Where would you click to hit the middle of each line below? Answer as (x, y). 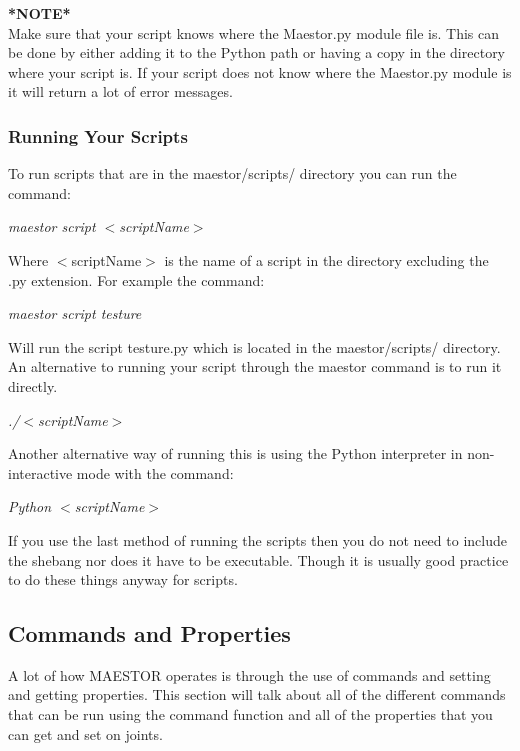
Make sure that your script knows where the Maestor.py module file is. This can (254, 32)
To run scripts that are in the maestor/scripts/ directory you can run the (232, 173)
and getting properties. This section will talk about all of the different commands (257, 694)
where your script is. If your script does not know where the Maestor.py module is (260, 71)
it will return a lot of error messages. (120, 91)
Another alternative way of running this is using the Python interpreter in (235, 453)
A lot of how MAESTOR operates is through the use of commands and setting (249, 674)
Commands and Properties (149, 633)
